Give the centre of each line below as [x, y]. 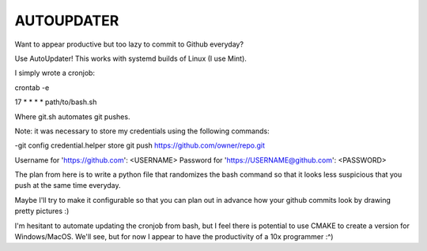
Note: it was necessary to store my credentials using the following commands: [142, 131]
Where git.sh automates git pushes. [72, 116]
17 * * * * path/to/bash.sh [56, 102]
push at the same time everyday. [68, 185]
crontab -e [32, 88]
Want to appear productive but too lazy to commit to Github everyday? [129, 44]
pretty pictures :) [42, 211]
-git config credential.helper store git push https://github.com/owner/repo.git [140, 145]
